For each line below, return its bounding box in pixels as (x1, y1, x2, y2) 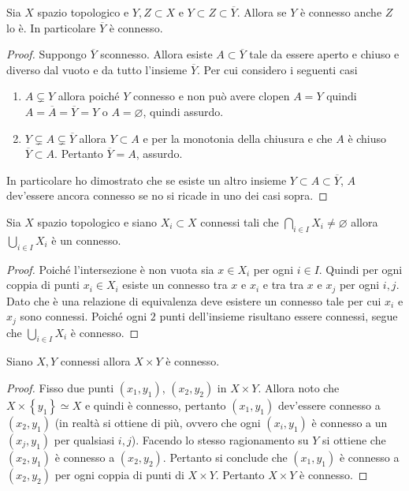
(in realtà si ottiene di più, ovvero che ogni (54, 414, 261, 431)
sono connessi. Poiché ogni (20, 308, 147, 324)
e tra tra (262, 276, 304, 293)
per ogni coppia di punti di (54, 467, 184, 483)
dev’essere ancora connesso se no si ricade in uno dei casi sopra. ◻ (6, 187, 328, 204)
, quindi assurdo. (143, 103, 224, 119)
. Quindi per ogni (318, 260, 403, 277)
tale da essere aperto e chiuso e (249, 46, 400, 62)
